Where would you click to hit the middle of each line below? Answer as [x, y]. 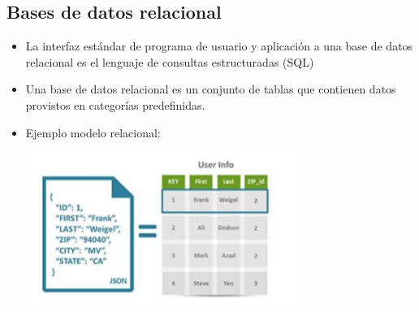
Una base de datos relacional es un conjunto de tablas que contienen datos [211, 89]
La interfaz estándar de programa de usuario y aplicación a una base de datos [219, 46]
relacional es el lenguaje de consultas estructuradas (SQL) [170, 61]
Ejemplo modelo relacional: [93, 132]
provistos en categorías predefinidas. [115, 104]
